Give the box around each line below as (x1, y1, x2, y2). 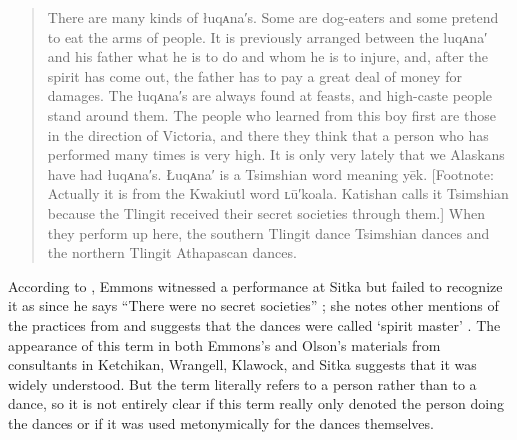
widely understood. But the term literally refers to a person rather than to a (8, 373, 477, 394)
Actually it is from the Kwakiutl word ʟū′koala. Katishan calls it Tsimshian (47, 183, 509, 204)
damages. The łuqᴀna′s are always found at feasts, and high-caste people (47, 85, 493, 106)
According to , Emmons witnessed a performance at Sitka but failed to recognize (8, 275, 503, 296)
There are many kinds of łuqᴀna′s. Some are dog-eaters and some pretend (47, 7, 499, 27)
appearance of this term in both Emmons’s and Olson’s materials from (8, 334, 441, 355)
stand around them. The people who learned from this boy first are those (47, 104, 496, 125)
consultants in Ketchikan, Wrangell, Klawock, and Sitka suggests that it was (8, 354, 477, 375)
